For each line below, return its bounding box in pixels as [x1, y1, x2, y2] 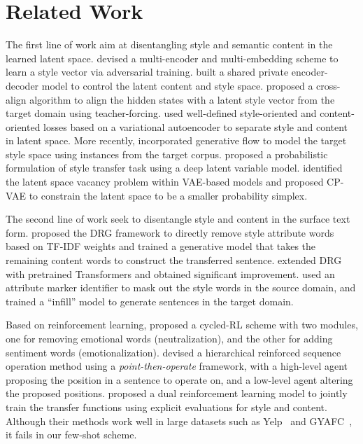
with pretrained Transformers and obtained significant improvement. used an [6, 266, 335, 281]
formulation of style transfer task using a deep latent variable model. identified [6, 160, 343, 175]
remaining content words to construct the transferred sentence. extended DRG [6, 253, 342, 268]
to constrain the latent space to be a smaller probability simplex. [29, 188, 308, 202]
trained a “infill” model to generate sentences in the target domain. [6, 293, 294, 308]
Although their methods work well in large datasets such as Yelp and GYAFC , [6, 413, 353, 428]
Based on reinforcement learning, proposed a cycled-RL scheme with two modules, [6, 317, 358, 332]
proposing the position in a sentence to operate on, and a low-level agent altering [6, 372, 353, 387]
